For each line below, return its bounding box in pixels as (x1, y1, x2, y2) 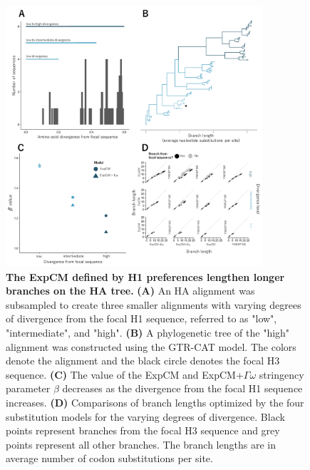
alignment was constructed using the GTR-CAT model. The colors (6, 339, 296, 354)
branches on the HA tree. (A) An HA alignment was (6, 283, 255, 298)
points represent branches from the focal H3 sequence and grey (6, 423, 280, 438)
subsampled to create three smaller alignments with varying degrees (6, 297, 301, 312)
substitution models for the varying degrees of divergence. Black (6, 409, 285, 424)
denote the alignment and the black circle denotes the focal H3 (6, 353, 280, 368)
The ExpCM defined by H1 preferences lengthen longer (6, 269, 285, 284)
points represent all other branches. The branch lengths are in (6, 436, 276, 451)
